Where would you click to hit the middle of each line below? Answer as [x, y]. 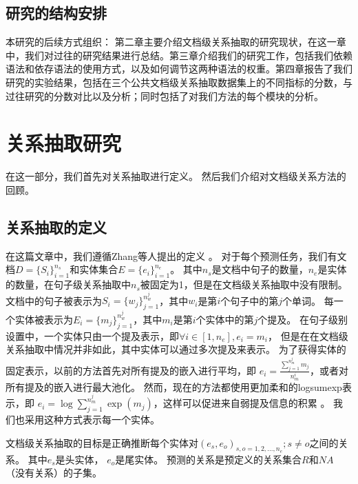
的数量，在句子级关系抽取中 [68, 284]
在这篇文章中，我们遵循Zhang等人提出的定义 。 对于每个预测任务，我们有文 [176, 255]
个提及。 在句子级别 [303, 319]
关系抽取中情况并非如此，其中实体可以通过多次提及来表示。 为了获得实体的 [176, 349]
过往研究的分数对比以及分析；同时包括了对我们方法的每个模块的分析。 [165, 95]
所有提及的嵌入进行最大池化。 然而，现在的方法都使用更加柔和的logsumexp [174, 386]
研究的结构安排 [56, 13]
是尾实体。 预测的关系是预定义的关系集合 [209, 459]
